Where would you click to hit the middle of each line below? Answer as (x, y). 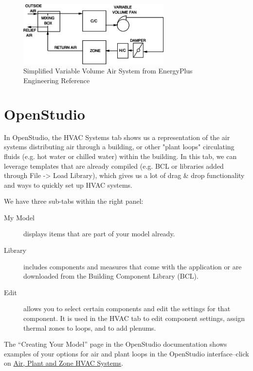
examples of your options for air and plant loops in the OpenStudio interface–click (126, 353)
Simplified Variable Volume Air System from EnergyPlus (108, 71)
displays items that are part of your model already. (99, 234)
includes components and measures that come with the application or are (133, 266)
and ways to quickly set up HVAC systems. (68, 185)
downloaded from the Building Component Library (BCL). (111, 276)
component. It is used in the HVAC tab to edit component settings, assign (134, 318)
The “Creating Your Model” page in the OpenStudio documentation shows (116, 344)
